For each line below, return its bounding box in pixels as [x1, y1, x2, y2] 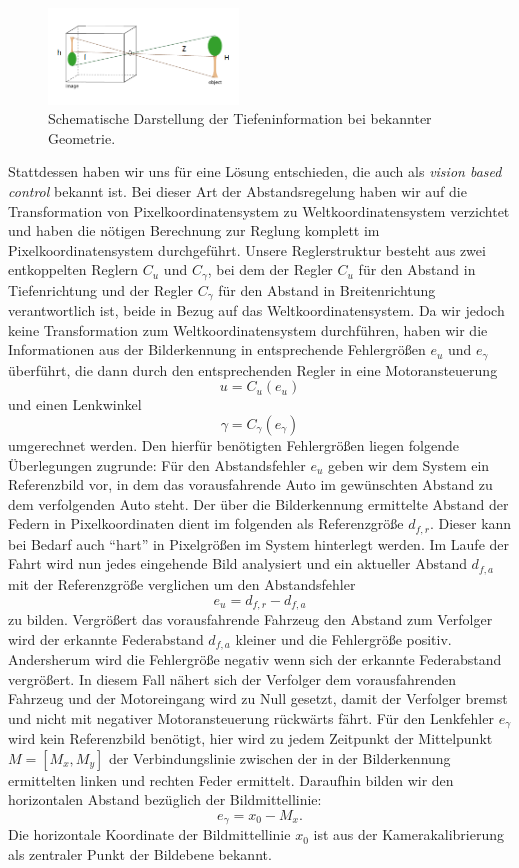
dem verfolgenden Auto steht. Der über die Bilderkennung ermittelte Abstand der [8, 493, 509, 514]
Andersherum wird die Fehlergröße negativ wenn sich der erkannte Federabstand [8, 649, 502, 669]
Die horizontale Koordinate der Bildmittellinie [8, 824, 291, 845]
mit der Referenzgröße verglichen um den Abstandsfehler [8, 573, 356, 594]
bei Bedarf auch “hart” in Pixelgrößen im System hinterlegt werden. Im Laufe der [8, 533, 510, 554]
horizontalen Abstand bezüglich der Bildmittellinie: [8, 789, 322, 810]
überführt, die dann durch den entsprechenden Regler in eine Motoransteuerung [8, 359, 498, 380]
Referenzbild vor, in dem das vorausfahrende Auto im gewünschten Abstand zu [8, 474, 493, 495]
